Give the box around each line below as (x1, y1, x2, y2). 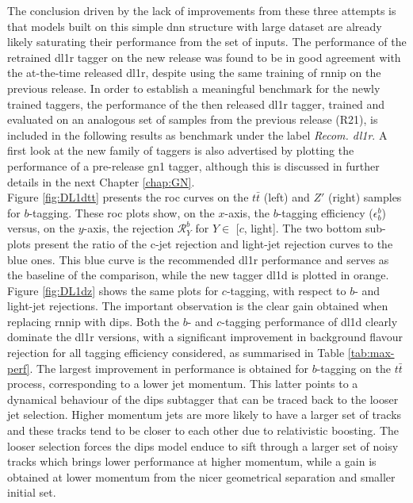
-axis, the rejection (83, 220, 174, 236)
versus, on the (7, 220, 75, 236)
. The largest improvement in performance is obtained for (29, 359, 308, 376)
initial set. (7, 484, 56, 501)
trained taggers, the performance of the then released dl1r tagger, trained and (7, 95, 385, 112)
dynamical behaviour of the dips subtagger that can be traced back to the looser (7, 390, 399, 407)
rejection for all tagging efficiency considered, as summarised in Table (7, 344, 345, 361)
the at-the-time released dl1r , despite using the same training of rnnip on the (7, 64, 381, 81)
